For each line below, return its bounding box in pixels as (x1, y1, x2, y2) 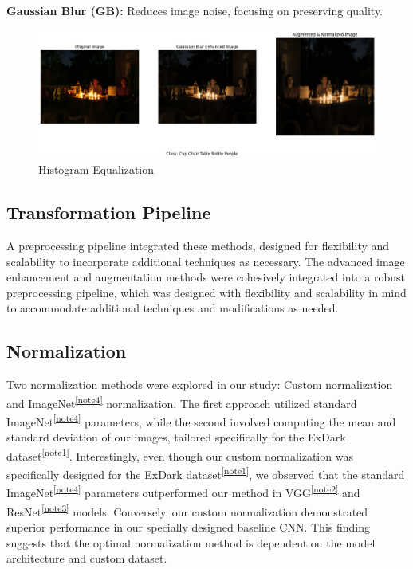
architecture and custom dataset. (6, 550, 167, 567)
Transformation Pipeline (6, 200, 211, 225)
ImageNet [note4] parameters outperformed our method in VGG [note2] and (6, 482, 360, 501)
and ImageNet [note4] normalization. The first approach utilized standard (6, 392, 357, 411)
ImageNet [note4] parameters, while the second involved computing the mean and (6, 411, 396, 430)
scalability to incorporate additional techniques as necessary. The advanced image (6, 253, 405, 269)
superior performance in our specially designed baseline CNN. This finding (6, 518, 371, 535)
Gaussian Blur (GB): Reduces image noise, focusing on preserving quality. (6, 2, 383, 18)
